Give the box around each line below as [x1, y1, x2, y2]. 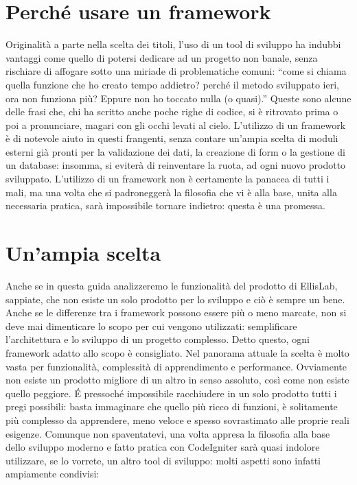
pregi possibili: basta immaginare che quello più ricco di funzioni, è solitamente [5, 399, 338, 414]
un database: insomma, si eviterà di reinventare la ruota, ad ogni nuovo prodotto [5, 158, 346, 172]
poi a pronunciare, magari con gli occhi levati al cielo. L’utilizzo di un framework [5, 117, 346, 132]
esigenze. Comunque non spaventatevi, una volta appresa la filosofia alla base [5, 426, 330, 440]
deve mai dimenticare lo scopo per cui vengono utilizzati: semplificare [5, 318, 297, 333]
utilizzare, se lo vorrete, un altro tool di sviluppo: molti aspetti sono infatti [5, 453, 321, 467]
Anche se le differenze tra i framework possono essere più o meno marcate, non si [5, 305, 347, 320]
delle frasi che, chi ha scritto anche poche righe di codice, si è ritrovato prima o [5, 104, 338, 119]
